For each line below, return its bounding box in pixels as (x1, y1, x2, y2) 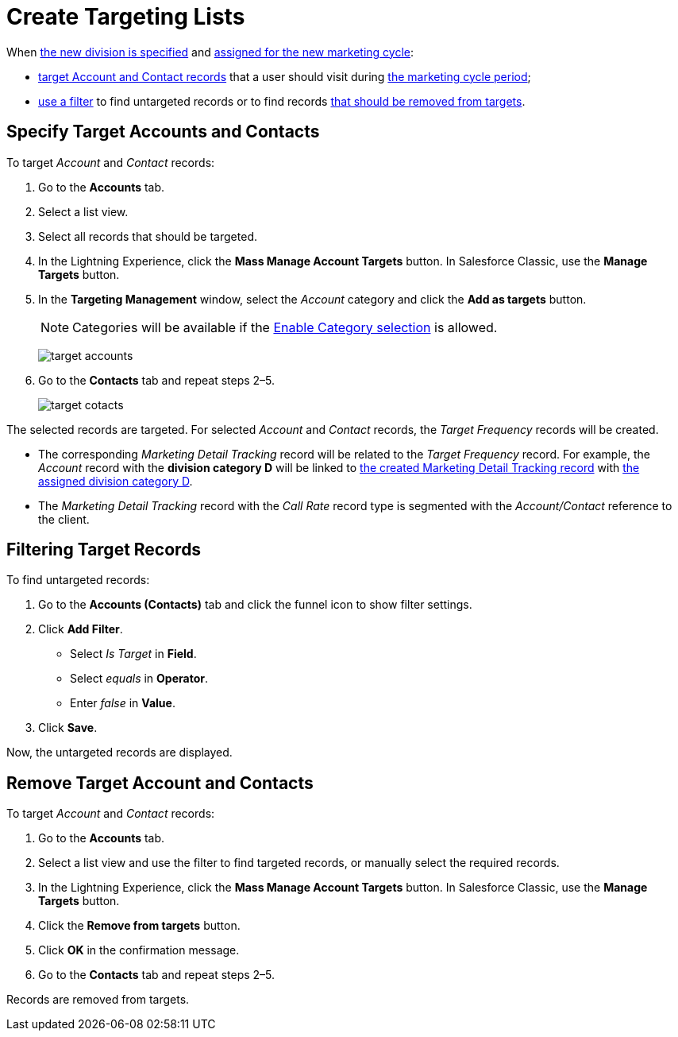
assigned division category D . (38, 474, 193, 488)
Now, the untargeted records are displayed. (6, 745, 233, 760)
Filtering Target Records (6, 540, 202, 560)
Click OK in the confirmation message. (38, 943, 240, 958)
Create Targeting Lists (6, 3, 245, 30)
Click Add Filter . (38, 622, 123, 637)
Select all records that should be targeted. (38, 229, 257, 243)
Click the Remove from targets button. (38, 919, 241, 933)
